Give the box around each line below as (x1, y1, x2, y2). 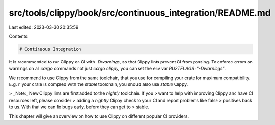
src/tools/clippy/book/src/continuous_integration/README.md (9, 7, 271, 18)
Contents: (9, 33, 29, 39)
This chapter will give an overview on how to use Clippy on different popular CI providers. (9, 113, 189, 119)
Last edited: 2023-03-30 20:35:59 (9, 24, 79, 30)
